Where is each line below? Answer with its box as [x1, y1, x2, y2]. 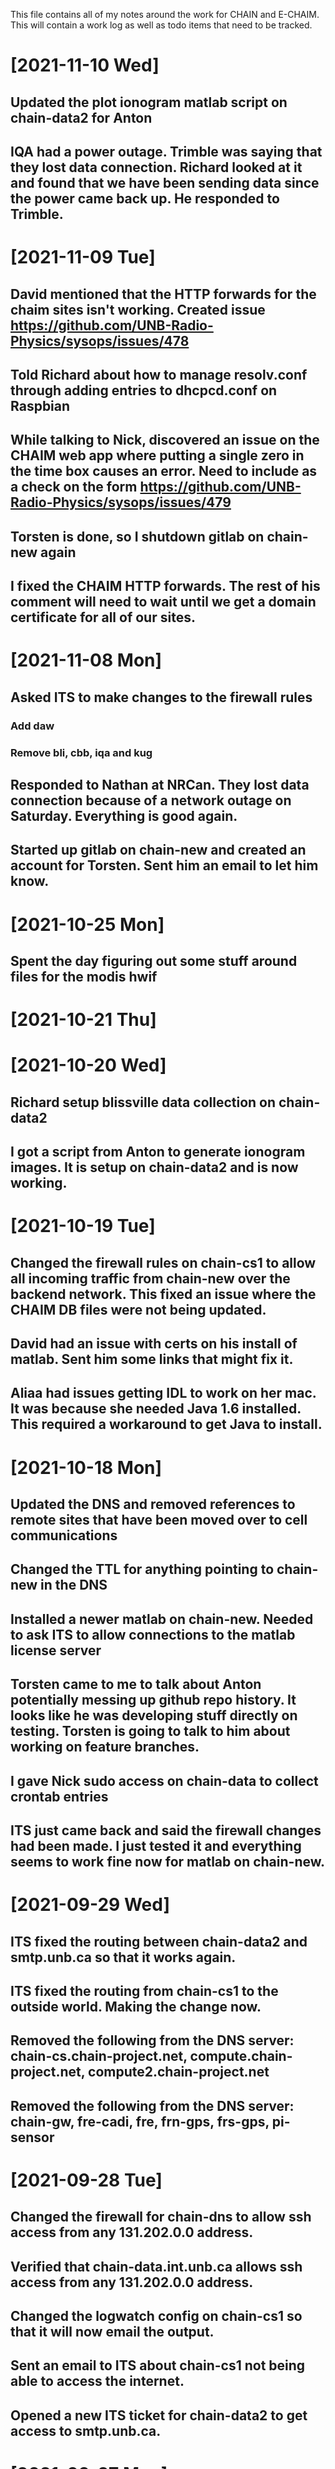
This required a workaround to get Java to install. [10, 1416, 323, 1433]
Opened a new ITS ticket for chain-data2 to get [10, 2407, 308, 2424]
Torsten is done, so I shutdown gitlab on [10, 528, 265, 545]
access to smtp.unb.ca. [10, 2422, 162, 2439]
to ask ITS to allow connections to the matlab [10, 1626, 296, 1643]
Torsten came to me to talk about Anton [10, 1676, 262, 1693]
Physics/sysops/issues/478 [10, 332, 190, 349]
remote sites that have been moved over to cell [10, 1511, 308, 1528]
